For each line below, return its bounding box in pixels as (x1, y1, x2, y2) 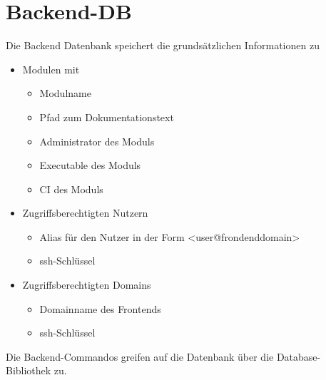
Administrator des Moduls (39, 133, 155, 148)
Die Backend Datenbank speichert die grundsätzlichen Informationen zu (6, 38, 320, 53)
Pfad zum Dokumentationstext (39, 109, 174, 124)
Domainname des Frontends (39, 301, 161, 316)
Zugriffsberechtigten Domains (22, 277, 151, 292)
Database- (276, 349, 321, 364)
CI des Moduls (39, 181, 103, 196)
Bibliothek (6, 363, 51, 378)
